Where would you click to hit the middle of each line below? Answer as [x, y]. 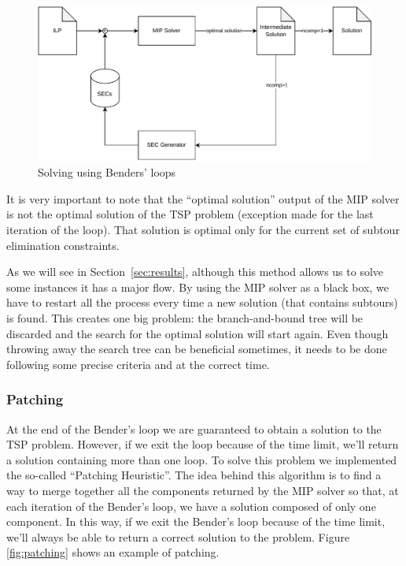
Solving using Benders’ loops [107, 172]
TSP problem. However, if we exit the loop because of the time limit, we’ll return [203, 444]
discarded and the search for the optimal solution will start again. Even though [197, 333]
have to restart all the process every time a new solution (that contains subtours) [202, 302]
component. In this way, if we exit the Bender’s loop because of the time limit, [196, 521]
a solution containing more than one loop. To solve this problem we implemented [202, 459]
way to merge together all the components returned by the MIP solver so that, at [203, 490]
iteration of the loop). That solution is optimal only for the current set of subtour [203, 230]
